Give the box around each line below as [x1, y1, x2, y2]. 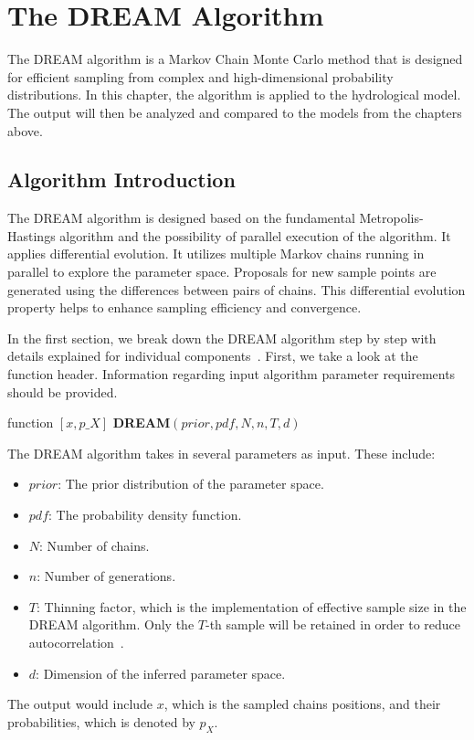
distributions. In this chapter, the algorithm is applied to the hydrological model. [7, 85, 461, 104]
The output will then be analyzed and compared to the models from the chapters [7, 102, 462, 122]
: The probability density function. [48, 505, 242, 524]
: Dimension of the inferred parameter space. [36, 663, 286, 682]
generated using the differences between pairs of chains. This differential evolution [7, 280, 466, 299]
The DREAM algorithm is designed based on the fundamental [7, 208, 355, 227]
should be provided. [7, 382, 118, 401]
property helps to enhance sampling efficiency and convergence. [7, 298, 362, 317]
